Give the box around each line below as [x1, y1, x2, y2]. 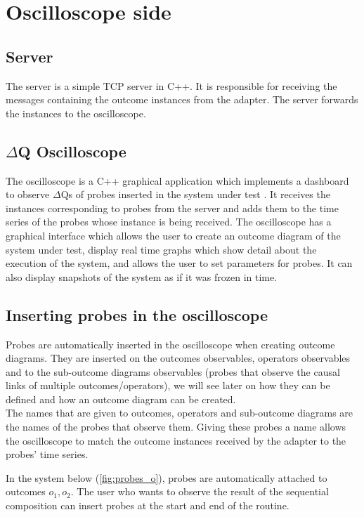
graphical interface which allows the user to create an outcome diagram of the [6, 228, 341, 242]
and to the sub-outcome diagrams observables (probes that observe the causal [6, 364, 340, 379]
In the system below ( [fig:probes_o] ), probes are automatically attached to [6, 470, 327, 485]
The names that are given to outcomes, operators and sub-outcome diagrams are [6, 405, 353, 420]
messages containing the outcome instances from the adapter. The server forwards [6, 92, 358, 107]
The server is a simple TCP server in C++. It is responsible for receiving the [6, 78, 337, 93]
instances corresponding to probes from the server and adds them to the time [6, 200, 339, 215]
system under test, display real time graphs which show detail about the [6, 242, 317, 256]
